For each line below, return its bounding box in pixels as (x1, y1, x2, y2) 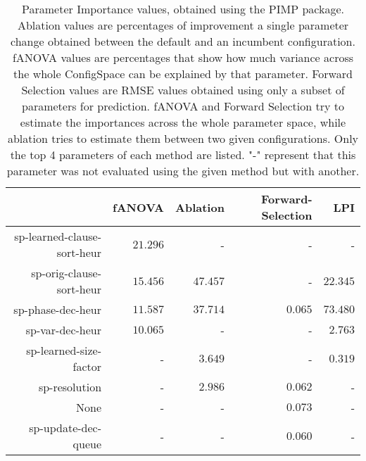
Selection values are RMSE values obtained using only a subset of (21, 82, 345, 98)
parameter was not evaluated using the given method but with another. (6, 163, 360, 179)
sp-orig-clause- (31, 265, 102, 281)
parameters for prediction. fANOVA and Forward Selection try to (21, 98, 344, 114)
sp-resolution (38, 379, 102, 395)
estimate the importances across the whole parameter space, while (20, 114, 346, 130)
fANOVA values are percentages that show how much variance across (12, 49, 354, 65)
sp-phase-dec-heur (13, 301, 102, 317)
